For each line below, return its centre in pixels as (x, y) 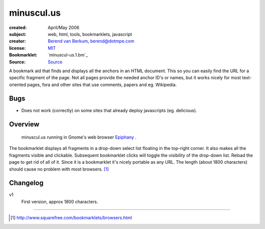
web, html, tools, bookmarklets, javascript (90, 34)
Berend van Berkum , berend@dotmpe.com (91, 41)
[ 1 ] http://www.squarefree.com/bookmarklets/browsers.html (71, 218)
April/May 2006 (64, 28)
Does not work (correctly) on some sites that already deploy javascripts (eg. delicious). (109, 110)
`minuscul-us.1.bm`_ (68, 55)
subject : (18, 34)
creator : (18, 41)
